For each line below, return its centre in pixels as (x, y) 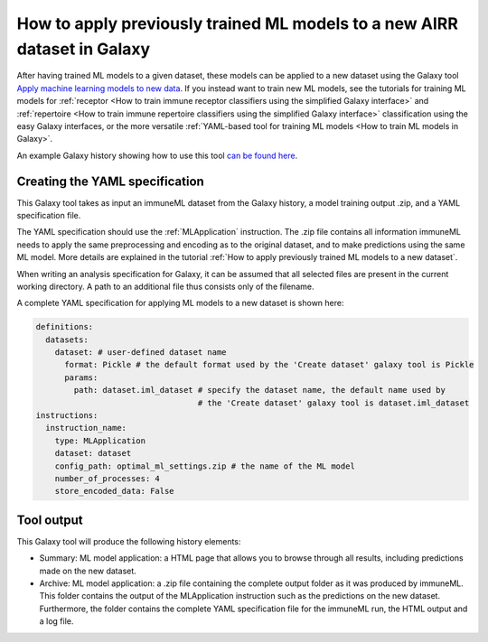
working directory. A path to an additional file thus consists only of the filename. (165, 286)
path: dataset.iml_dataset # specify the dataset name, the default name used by (260, 390)
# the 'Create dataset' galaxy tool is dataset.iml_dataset (333, 403)
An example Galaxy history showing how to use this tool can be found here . (157, 155)
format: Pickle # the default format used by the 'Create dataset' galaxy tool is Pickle (269, 365)
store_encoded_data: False (115, 491)
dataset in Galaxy (84, 49)
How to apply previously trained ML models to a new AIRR (237, 23)
